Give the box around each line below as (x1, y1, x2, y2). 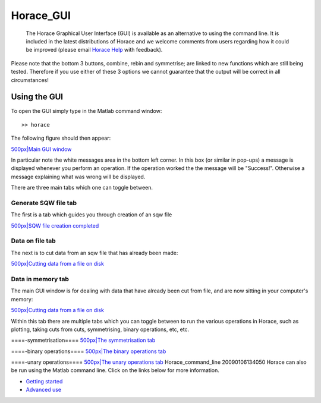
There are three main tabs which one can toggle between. (11, 184, 153, 191)
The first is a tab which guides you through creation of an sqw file (11, 211, 172, 218)
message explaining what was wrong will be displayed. (11, 173, 146, 180)
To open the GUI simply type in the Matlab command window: (11, 108, 162, 115)
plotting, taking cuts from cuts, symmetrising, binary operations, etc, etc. (11, 326, 190, 333)
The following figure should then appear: (11, 134, 111, 142)
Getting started (26, 377, 63, 385)
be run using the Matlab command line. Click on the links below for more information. (11, 367, 220, 374)
